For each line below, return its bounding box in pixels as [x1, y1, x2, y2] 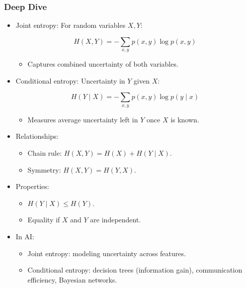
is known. [170, 114, 199, 124]
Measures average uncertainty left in [27, 114, 138, 124]
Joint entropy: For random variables [15, 20, 126, 30]
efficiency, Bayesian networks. [27, 274, 117, 285]
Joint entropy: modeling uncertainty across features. [27, 248, 186, 258]
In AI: [15, 231, 34, 241]
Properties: [15, 181, 49, 192]
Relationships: [15, 131, 59, 141]
